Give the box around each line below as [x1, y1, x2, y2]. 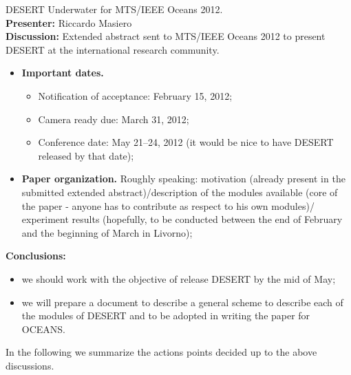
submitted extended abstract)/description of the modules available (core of [21, 184, 338, 199]
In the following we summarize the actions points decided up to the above [6, 345, 317, 359]
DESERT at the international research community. [6, 42, 220, 56]
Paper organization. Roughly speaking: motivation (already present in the [21, 171, 345, 186]
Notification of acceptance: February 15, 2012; [38, 88, 233, 103]
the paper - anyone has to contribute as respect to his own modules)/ [21, 198, 315, 213]
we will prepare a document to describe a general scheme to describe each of [21, 294, 343, 309]
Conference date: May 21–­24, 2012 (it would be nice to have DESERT [38, 135, 334, 149]
